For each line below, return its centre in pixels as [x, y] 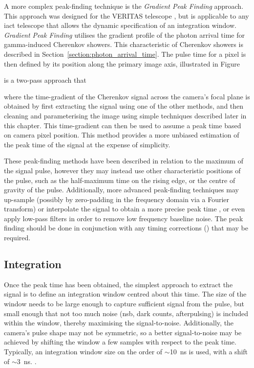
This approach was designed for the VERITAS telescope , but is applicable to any [127, 15]
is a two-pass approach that [45, 80]
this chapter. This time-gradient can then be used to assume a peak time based [123, 125]
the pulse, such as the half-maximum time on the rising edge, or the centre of [120, 180]
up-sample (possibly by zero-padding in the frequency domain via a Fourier [117, 199]
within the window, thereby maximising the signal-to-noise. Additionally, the [119, 323]
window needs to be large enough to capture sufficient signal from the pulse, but [124, 304]
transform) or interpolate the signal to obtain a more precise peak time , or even [125, 209]
